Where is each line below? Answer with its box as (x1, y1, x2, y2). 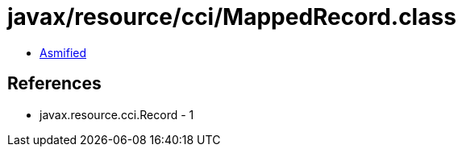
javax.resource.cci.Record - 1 (40, 107, 194, 122)
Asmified (40, 45, 87, 60)
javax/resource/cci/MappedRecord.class (7, 3, 456, 31)
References (7, 73, 102, 94)
